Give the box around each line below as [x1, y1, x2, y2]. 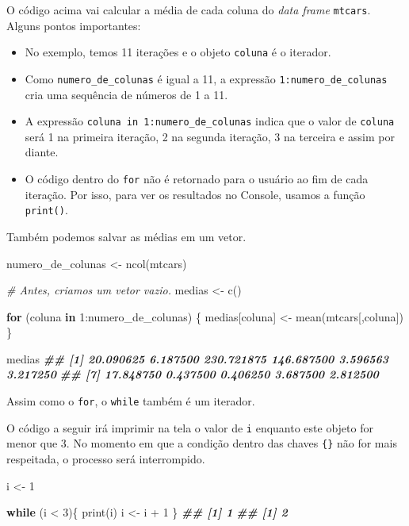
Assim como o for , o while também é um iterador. [6, 393, 255, 409]
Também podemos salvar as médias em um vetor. [6, 228, 247, 244]
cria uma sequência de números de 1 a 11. [25, 86, 228, 102]
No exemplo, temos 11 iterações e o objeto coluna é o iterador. [25, 44, 331, 60]
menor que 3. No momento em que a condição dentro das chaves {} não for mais [6, 435, 397, 451]
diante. [25, 144, 59, 160]
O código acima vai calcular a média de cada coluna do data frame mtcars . [6, 2, 371, 17]
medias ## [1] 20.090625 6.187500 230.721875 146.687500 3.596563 [6, 350, 389, 367]
